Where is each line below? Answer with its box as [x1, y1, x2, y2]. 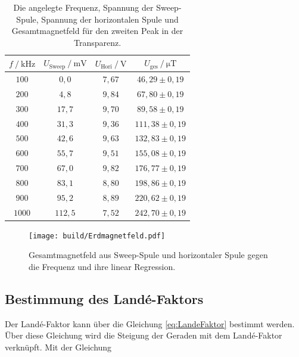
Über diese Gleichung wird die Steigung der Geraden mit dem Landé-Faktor [5, 329, 282, 342]
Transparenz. [73, 36, 122, 48]
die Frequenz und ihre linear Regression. [29, 260, 176, 273]
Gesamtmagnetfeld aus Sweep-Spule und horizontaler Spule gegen [29, 249, 268, 261]
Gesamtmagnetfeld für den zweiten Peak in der [11, 24, 183, 37]
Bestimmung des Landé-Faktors [5, 290, 204, 308]
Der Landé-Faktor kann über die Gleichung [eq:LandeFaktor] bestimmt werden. [5, 317, 295, 330]
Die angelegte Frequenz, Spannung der [13, 1, 154, 13]
